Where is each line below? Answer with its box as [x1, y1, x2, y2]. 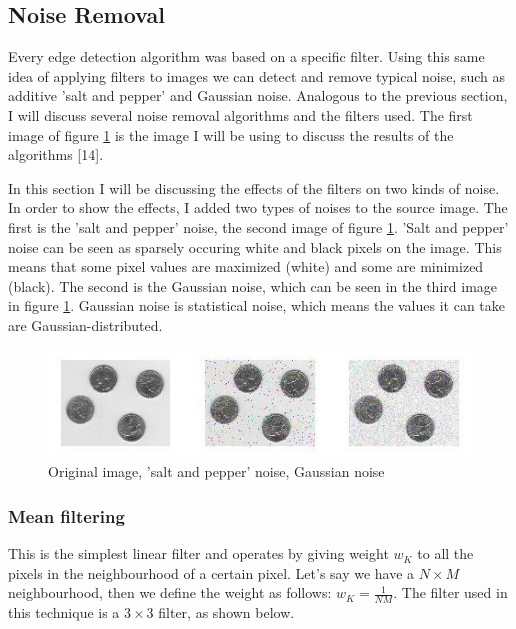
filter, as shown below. [158, 602, 295, 623]
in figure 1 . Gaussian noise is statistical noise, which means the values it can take [8, 295, 506, 316]
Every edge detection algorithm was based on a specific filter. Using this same [8, 46, 485, 67]
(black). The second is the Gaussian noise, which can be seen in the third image [8, 275, 498, 296]
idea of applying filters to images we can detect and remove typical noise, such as [8, 65, 506, 86]
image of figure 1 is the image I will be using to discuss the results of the [8, 124, 454, 145]
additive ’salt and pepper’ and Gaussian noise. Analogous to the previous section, [8, 85, 508, 106]
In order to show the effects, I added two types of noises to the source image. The [8, 197, 508, 218]
